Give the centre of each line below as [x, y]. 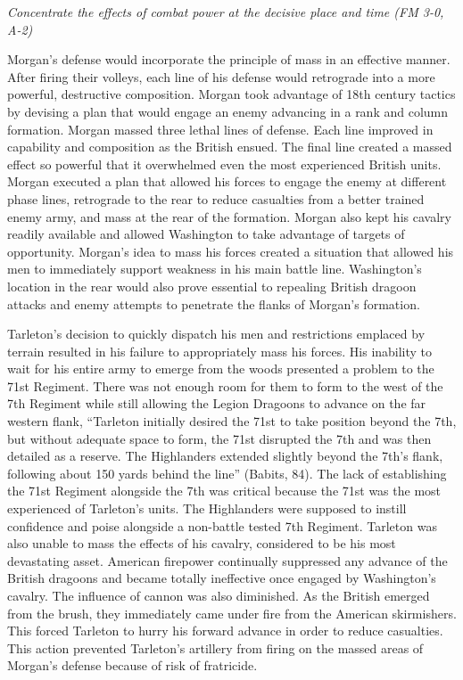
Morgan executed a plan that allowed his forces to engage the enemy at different [227, 181]
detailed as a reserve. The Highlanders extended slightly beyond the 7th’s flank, [225, 456]
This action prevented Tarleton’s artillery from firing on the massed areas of [215, 647]
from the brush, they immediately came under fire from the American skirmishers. [232, 613]
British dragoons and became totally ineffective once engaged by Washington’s [222, 578]
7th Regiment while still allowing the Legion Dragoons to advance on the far [217, 403]
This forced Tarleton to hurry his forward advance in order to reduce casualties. [225, 631]
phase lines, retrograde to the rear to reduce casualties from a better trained [216, 198]
